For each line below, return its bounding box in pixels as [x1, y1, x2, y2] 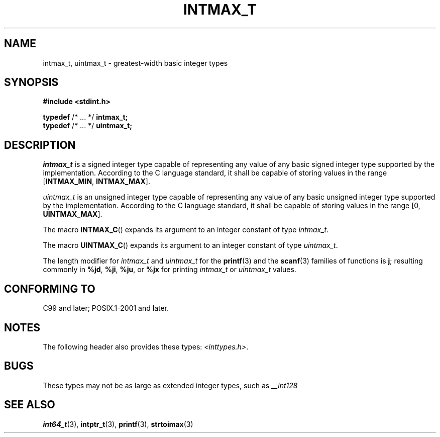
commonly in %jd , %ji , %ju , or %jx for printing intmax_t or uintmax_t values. [43, 265, 296, 274]
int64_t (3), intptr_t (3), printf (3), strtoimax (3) [43, 419, 193, 428]
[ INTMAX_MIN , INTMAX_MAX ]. [43, 177, 150, 186]
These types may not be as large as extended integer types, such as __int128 [43, 381, 298, 390]
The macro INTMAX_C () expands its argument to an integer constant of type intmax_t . [43, 225, 329, 234]
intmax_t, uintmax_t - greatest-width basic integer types [43, 58, 228, 67]
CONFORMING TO [4, 282, 95, 295]
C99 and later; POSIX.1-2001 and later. [43, 304, 169, 313]
